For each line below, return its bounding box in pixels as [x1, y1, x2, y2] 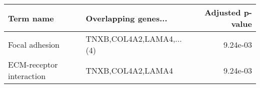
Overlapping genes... [85, 12, 167, 24]
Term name [8, 12, 54, 24]
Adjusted [204, 6, 241, 18]
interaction [8, 70, 46, 82]
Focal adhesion [8, 38, 59, 50]
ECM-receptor [8, 59, 58, 70]
